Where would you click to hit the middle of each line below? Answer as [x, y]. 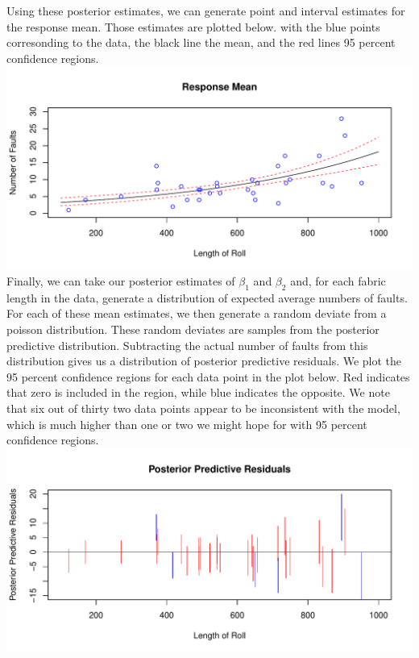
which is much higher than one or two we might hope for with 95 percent [187, 424]
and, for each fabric [338, 280]
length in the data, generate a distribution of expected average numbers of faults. [207, 297]
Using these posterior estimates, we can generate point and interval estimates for [206, 10]
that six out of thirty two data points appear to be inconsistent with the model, [203, 408]
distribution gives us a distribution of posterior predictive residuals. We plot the [204, 361]
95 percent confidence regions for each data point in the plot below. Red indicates [208, 376]
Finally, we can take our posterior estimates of [121, 280]
